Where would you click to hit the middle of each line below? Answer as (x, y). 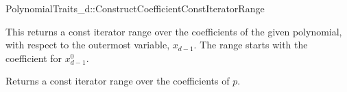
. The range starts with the (251, 45)
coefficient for (34, 58)
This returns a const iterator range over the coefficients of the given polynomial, (174, 31)
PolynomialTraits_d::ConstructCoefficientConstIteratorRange (135, 8)
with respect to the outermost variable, (88, 45)
